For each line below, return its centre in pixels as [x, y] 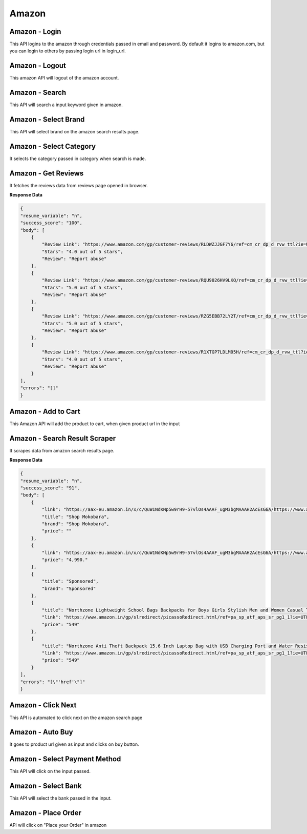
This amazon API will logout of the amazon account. [64, 78]
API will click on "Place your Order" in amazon [58, 825]
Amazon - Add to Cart [45, 411]
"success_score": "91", [50, 488]
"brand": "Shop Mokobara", [75, 524]
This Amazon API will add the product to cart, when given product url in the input [95, 424]
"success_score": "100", [51, 223]
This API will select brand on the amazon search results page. [75, 132]
